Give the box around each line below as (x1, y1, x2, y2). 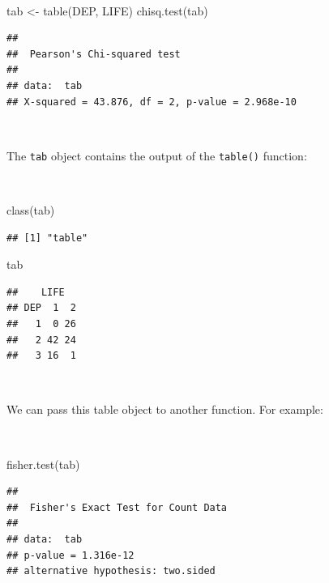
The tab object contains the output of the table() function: (6, 147, 307, 164)
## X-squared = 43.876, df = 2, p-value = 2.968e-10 (6, 96, 297, 108)
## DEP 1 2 (6, 302, 76, 314)
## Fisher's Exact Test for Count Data (6, 501, 228, 513)
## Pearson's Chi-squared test (6, 48, 181, 60)
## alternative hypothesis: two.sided (6, 565, 216, 577)
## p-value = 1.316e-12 (6, 549, 135, 561)
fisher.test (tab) (6, 455, 80, 472)
